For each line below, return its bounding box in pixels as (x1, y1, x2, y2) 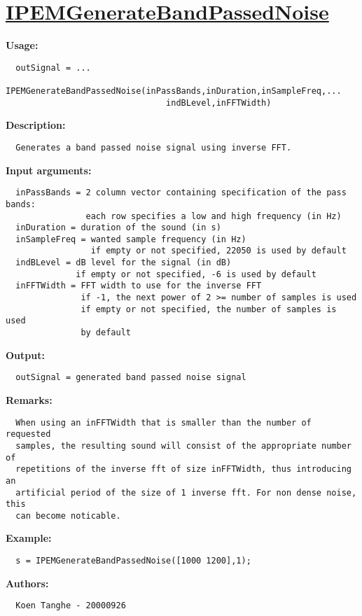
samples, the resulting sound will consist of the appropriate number (15, 440, 351, 451)
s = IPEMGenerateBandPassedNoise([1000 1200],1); (15, 556, 251, 566)
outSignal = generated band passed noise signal (15, 372, 246, 383)
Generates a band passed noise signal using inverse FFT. (15, 142, 292, 153)
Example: (6, 531, 52, 545)
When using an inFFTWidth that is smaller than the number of (15, 417, 312, 428)
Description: (6, 118, 66, 132)
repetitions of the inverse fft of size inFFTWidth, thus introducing (15, 464, 351, 475)
